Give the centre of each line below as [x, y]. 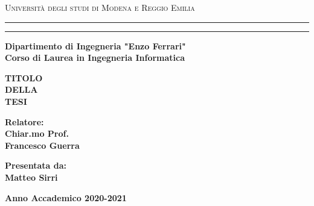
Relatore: [24, 121]
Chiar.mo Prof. [37, 133]
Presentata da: [36, 165]
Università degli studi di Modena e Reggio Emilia [100, 7]
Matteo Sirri [31, 177]
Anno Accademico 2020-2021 [66, 197]
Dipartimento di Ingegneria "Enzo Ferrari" [95, 45]
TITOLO [24, 77]
